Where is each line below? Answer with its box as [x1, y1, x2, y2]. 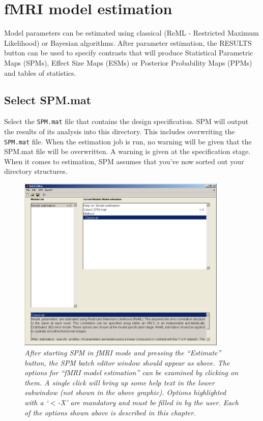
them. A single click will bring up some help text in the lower [24, 377, 215, 387]
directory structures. [4, 166, 68, 176]
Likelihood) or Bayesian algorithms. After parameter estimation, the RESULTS [4, 37, 252, 48]
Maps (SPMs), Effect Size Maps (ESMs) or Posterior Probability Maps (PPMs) [4, 57, 252, 68]
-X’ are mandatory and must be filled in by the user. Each [57, 397, 239, 407]
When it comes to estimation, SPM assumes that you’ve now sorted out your [4, 156, 244, 166]
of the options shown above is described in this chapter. [24, 407, 196, 417]
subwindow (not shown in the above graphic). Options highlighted [24, 387, 226, 398]
